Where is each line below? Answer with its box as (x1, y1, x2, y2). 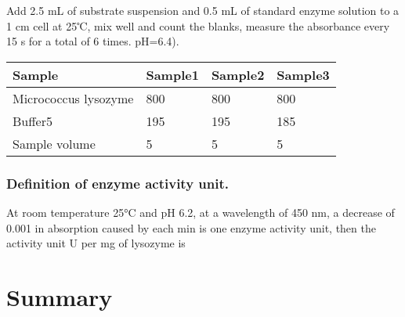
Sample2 (211, 65, 265, 84)
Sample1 (146, 65, 199, 84)
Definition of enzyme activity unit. (6, 173, 229, 193)
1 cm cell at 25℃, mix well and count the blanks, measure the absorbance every (6, 17, 390, 34)
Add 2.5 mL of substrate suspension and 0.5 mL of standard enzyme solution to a (6, 2, 400, 18)
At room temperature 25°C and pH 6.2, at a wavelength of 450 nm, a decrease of (6, 204, 395, 220)
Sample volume (13, 134, 96, 153)
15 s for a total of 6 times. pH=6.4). (6, 33, 179, 49)
